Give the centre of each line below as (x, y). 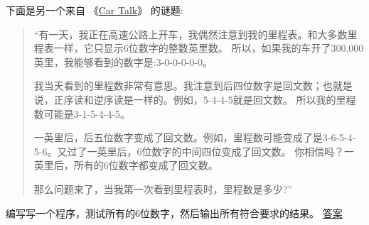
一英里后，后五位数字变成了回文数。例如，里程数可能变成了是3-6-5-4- (195, 137)
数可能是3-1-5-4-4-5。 (82, 113)
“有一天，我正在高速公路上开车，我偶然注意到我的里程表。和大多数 (191, 34)
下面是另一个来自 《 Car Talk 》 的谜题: (95, 10)
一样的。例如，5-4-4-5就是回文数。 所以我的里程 (245, 99)
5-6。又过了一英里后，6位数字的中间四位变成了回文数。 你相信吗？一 (194, 151)
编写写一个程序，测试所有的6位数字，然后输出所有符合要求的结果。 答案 (174, 213)
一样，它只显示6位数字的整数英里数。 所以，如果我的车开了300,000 (209, 48)
